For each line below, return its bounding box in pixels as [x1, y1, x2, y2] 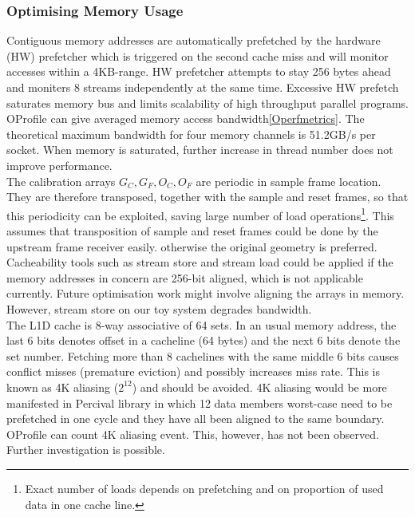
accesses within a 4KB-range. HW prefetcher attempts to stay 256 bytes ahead [6, 63, 391, 80]
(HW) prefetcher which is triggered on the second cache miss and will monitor [6, 47, 389, 64]
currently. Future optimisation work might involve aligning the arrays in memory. [6, 285, 405, 302]
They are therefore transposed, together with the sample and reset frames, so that [6, 188, 409, 205]
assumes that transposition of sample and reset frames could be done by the [6, 223, 378, 239]
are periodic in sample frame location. [196, 172, 381, 189]
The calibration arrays [6, 172, 116, 189]
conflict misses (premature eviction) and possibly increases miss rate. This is [6, 363, 381, 380]
